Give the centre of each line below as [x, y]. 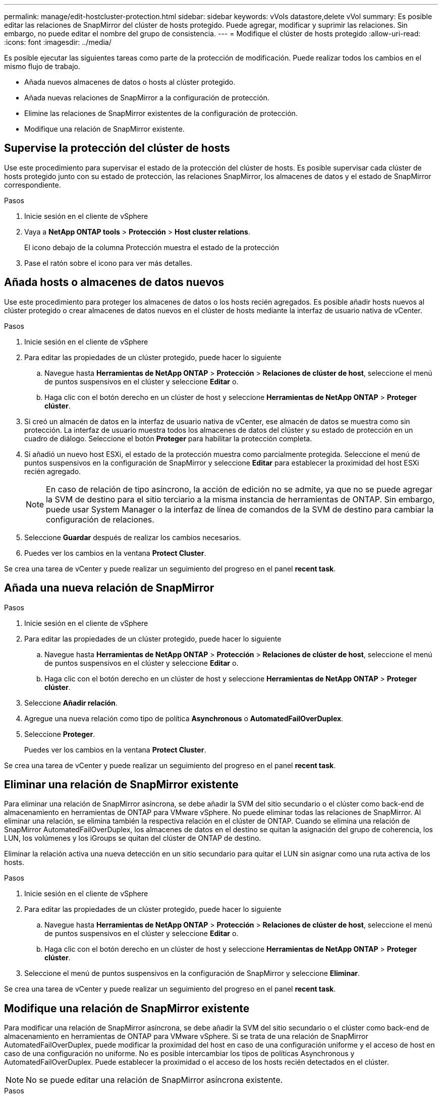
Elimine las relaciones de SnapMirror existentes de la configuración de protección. [161, 113]
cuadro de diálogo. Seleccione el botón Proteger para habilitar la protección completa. [168, 438]
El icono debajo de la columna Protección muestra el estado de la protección [152, 247]
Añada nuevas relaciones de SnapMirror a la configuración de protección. [147, 98]
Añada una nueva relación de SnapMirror [109, 588]
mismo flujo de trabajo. [42, 66]
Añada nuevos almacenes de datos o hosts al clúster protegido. [130, 82]
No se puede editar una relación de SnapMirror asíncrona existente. [154, 1080]
